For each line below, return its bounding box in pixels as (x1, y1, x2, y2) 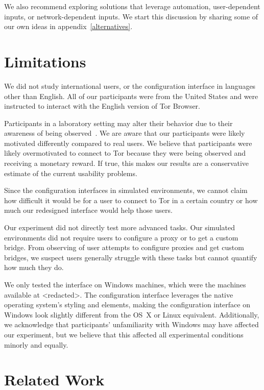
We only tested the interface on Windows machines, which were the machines (4, 279, 246, 289)
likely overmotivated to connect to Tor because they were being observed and (4, 148, 246, 158)
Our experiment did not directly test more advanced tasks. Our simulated (4, 222, 235, 233)
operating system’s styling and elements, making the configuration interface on (4, 299, 250, 310)
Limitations (4, 51, 86, 71)
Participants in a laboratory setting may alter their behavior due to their (4, 117, 233, 128)
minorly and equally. (4, 339, 68, 350)
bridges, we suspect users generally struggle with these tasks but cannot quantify (4, 252, 257, 262)
